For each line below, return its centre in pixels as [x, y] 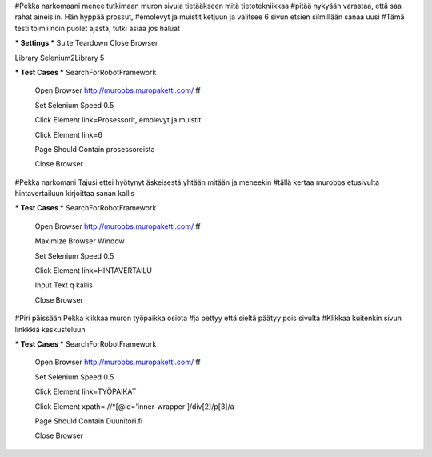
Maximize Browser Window [80, 241]
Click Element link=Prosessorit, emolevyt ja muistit [118, 120]
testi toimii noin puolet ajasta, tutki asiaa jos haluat [97, 28]
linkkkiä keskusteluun [50, 329]
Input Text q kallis [64, 285]
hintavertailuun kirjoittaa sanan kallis [75, 194]
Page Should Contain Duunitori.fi [89, 421]
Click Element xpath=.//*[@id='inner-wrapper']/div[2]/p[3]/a [135, 406]
